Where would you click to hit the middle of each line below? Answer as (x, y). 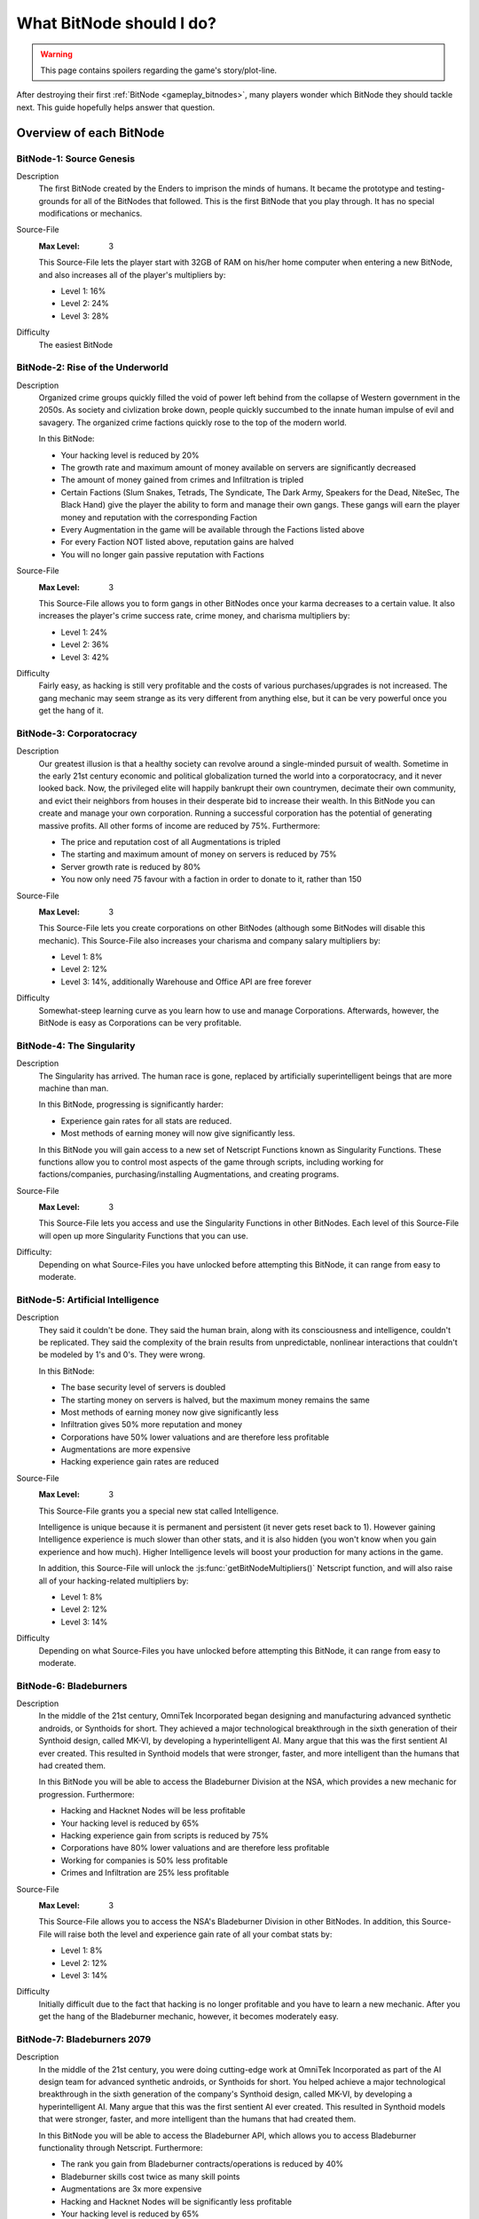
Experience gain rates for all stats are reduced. (146, 1121)
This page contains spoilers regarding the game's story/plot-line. (159, 70)
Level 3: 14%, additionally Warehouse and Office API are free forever (186, 982)
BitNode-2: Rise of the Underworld (92, 367)
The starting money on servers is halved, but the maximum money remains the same (215, 1400)
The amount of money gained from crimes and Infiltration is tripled (182, 480)
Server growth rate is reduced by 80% (131, 866)
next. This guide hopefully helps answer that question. (116, 107)
